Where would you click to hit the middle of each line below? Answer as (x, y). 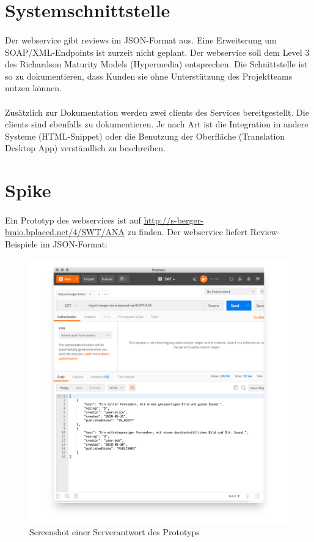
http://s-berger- (173, 220)
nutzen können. (33, 88)
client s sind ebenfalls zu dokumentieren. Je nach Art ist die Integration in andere (157, 124)
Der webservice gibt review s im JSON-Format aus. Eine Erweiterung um (141, 40)
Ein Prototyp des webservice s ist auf (73, 220)
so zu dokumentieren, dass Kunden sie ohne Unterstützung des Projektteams (149, 76)
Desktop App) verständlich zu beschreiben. (86, 148)
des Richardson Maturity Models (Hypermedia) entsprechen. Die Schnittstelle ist (156, 64)
